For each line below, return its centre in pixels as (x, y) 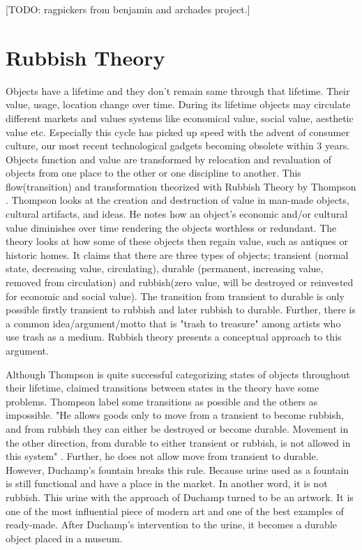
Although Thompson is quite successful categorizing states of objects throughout (178, 374)
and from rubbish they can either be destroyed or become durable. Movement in (177, 428)
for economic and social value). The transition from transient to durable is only (175, 296)
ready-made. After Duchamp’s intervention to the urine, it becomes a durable (171, 525)
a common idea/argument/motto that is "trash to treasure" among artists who (173, 323)
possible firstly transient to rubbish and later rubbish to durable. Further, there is (181, 310)
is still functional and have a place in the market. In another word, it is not (167, 483)
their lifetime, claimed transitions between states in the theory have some (163, 388)
